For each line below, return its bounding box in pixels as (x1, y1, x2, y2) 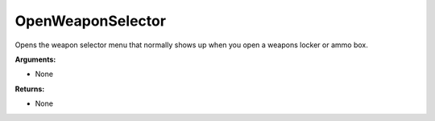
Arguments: (14, 54, 56, 64)
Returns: (14, 84, 45, 94)
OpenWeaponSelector (14, 12, 167, 30)
